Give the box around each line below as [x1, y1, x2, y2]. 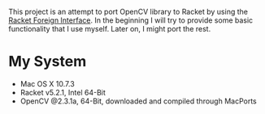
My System [8, 53, 87, 71]
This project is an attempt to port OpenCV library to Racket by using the [8, 7, 248, 16]
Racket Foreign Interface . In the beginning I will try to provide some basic [8, 15, 254, 25]
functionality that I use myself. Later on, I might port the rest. [8, 24, 211, 33]
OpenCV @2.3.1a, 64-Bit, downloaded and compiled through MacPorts [20, 96, 258, 106]
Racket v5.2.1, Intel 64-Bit [20, 87, 106, 97]
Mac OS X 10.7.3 [20, 78, 75, 88]
